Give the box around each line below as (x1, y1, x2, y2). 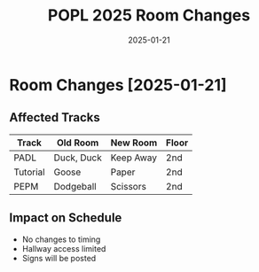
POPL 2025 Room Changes (47, 5, 251, 26)
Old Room (56, 136, 99, 149)
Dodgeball (53, 180, 97, 192)
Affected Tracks (9, 110, 100, 125)
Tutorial (13, 166, 46, 178)
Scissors (110, 180, 146, 192)
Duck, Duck (53, 152, 102, 164)
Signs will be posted (21, 253, 97, 263)
